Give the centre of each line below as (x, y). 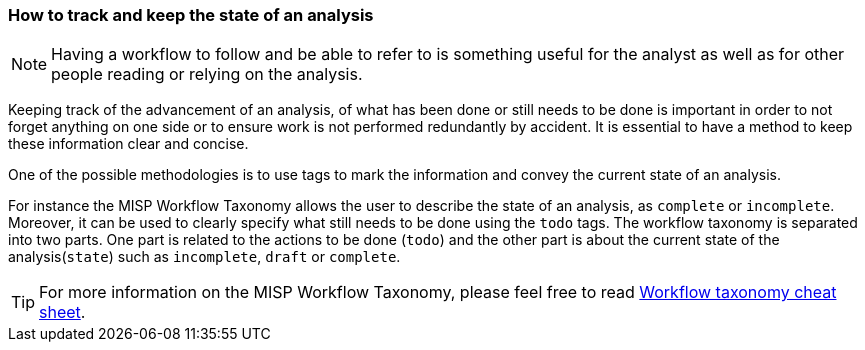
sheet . (62, 312)
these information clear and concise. (128, 144)
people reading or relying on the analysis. (207, 74)
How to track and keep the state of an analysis (191, 15)
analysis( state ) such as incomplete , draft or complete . (204, 257)
